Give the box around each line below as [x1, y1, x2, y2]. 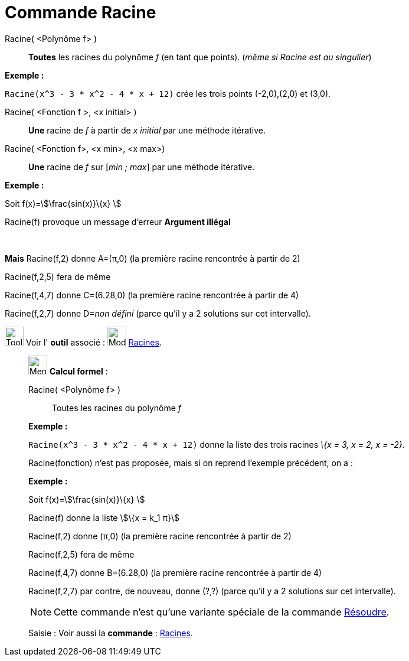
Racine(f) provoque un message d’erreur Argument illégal [5, 216, 231, 227]
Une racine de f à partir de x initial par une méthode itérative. [28, 125, 266, 135]
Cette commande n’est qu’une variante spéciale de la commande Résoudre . [54, 605, 390, 618]
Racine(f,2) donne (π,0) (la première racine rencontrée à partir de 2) [28, 530, 292, 541]
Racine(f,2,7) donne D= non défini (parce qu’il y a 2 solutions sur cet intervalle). [5, 308, 311, 318]
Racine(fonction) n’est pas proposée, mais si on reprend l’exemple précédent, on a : [28, 457, 353, 468]
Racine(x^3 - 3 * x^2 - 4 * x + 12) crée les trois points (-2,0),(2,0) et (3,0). [5, 88, 331, 99]
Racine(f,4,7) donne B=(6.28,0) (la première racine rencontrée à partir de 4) [28, 567, 322, 578]
